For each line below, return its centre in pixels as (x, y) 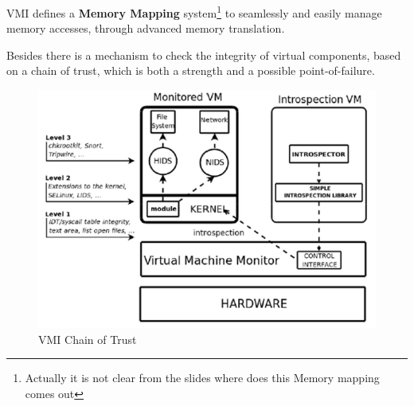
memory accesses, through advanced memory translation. (146, 28)
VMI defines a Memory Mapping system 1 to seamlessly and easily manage (194, 12)
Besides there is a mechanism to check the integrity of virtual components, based (204, 55)
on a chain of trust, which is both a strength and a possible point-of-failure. (191, 70)
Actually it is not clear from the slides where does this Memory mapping (202, 378)
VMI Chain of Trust (88, 339)
